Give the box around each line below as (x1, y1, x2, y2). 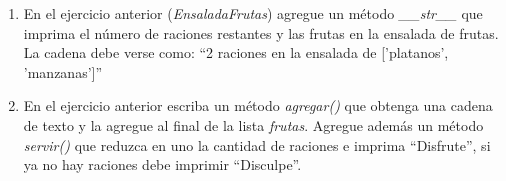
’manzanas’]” (23, 61, 103, 82)
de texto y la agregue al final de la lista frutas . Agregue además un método (23, 114, 484, 135)
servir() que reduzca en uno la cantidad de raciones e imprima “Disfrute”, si (23, 134, 491, 155)
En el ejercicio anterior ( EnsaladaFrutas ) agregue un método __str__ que (23, 3, 483, 23)
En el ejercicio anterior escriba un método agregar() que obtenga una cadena (23, 95, 493, 116)
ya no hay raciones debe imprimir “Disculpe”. (23, 154, 302, 175)
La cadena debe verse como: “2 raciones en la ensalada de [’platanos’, (23, 42, 449, 63)
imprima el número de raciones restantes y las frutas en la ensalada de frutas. (23, 22, 499, 43)
